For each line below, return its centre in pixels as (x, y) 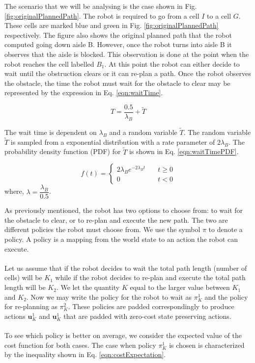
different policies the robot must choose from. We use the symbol (102, 229)
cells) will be (23, 277)
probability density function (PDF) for (63, 151)
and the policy (226, 297)
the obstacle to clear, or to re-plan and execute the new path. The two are (116, 220)
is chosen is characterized (207, 345)
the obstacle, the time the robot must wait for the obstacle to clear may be (117, 83)
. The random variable (217, 132)
